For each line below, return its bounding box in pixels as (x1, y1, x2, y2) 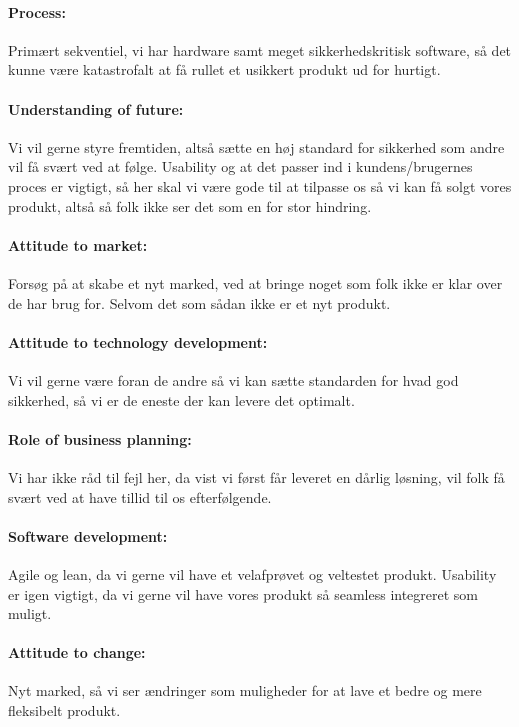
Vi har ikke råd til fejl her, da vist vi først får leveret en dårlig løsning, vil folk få (8, 466, 505, 487)
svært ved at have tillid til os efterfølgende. (8, 486, 272, 507)
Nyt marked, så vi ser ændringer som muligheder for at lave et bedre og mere (8, 680, 482, 701)
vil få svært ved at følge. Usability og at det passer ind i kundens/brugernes (8, 156, 473, 177)
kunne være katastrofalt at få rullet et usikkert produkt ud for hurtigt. (8, 59, 441, 80)
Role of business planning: (8, 428, 192, 449)
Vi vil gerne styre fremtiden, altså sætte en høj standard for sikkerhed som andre (8, 136, 505, 157)
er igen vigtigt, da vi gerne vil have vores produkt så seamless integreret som (8, 583, 479, 604)
